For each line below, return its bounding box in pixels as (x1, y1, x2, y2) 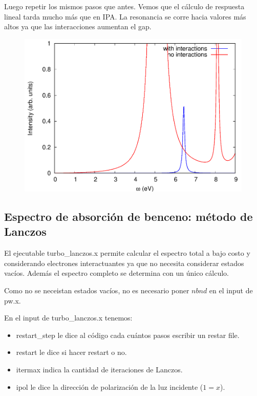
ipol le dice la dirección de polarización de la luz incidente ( (16, 381, 203, 392)
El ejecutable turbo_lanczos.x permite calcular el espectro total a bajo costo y (4, 248, 250, 258)
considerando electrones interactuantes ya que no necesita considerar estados (4, 257, 244, 268)
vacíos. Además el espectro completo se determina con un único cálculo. (4, 268, 229, 278)
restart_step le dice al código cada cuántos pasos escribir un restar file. (16, 329, 240, 340)
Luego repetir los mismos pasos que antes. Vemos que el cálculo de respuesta (4, 1, 245, 11)
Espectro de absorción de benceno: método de (4, 208, 253, 224)
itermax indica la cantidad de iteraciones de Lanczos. (16, 364, 183, 374)
